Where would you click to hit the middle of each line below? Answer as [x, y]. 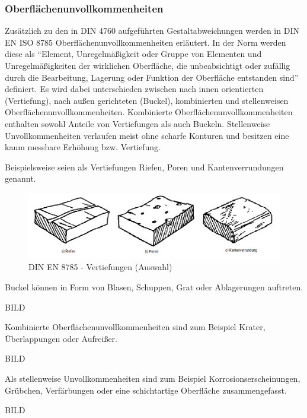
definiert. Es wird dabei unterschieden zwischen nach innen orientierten [134, 89]
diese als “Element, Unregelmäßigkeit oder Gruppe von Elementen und [133, 54]
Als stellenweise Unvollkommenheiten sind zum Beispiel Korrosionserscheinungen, [153, 378]
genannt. [20, 178]
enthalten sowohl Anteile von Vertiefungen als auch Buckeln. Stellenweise [137, 123]
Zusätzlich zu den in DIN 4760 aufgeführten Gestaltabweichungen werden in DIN [152, 31]
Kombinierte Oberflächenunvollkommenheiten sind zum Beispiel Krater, [135, 327]
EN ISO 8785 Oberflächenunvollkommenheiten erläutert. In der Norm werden [145, 42]
